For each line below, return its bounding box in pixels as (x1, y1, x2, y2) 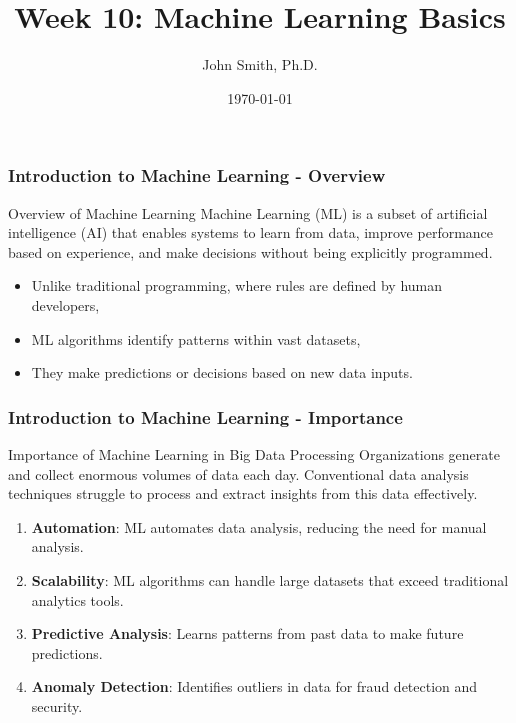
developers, (31, 294, 100, 315)
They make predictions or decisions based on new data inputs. (31, 362, 413, 383)
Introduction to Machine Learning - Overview (8, 163, 386, 188)
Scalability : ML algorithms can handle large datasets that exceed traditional (31, 569, 509, 590)
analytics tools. (31, 589, 124, 610)
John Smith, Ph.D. (202, 54, 318, 75)
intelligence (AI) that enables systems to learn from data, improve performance (8, 222, 494, 243)
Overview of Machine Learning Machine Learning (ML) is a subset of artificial (8, 202, 488, 223)
